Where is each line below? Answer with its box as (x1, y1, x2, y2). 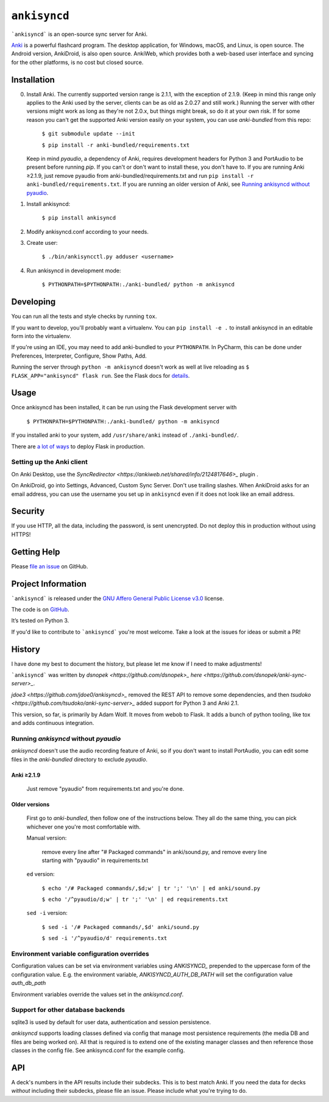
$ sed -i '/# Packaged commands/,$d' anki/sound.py (41, 924, 200, 930)
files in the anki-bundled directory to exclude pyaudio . (11, 755, 147, 763)
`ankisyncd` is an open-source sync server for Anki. (11, 30, 148, 38)
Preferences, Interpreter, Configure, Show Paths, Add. (11, 352, 147, 359)
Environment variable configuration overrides (11, 950, 149, 958)
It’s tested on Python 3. (11, 617, 69, 624)
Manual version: (26, 835, 67, 842)
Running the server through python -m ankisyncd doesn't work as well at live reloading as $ (11, 363, 250, 371)
